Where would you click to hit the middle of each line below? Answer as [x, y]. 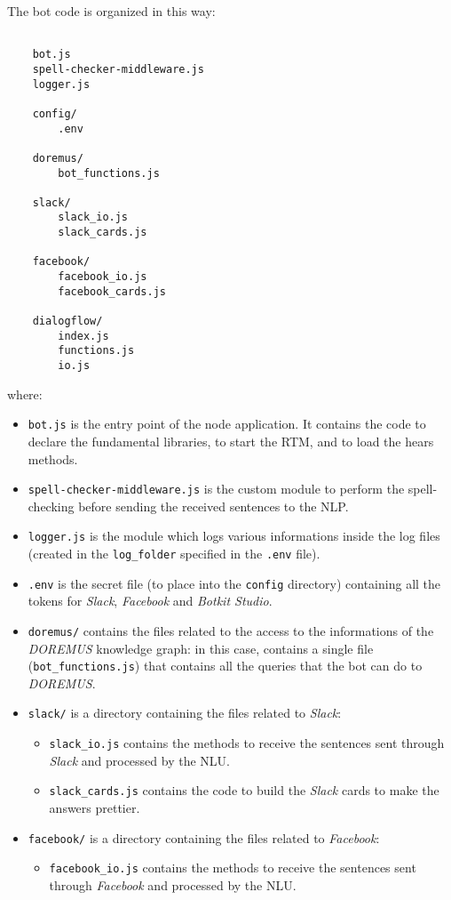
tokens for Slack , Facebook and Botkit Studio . [150, 601]
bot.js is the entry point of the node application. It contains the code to [227, 424]
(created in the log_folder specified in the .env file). [174, 554]
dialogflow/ [67, 321]
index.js [83, 336]
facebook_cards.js [112, 291]
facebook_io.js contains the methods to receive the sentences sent [233, 868]
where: [25, 394]
